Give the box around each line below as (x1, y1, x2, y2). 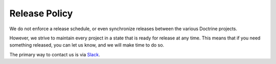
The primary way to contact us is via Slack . (9, 51, 100, 57)
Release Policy (9, 8, 73, 19)
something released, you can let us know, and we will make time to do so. (9, 42, 165, 48)
